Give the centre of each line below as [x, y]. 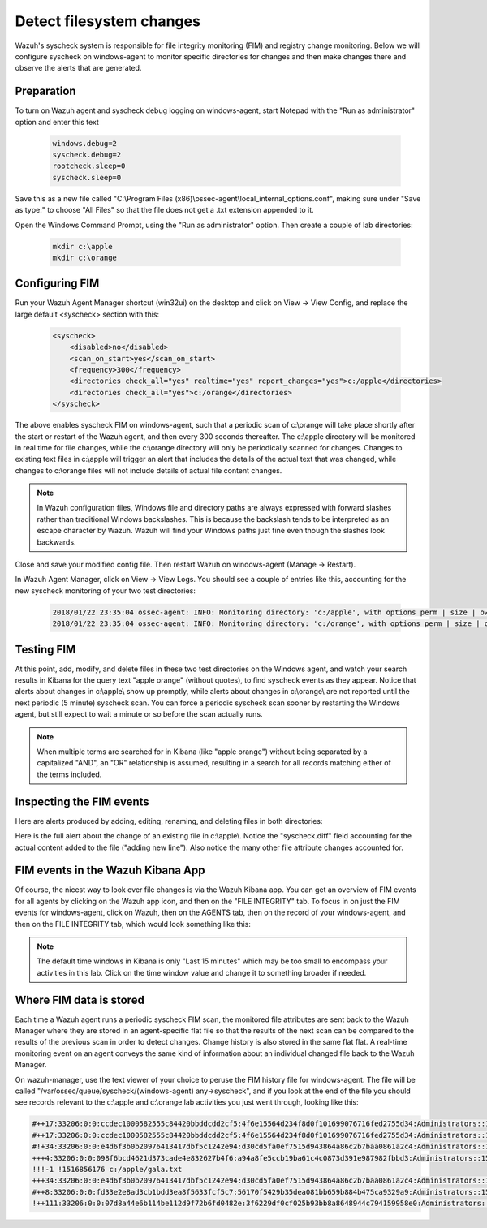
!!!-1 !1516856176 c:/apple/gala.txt [107, 1169]
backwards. [56, 542]
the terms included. [69, 774]
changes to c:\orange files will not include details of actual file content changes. [149, 470]
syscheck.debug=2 [87, 155]
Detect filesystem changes [108, 21]
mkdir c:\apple [82, 246]
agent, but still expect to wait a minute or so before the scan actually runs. [139, 714]
